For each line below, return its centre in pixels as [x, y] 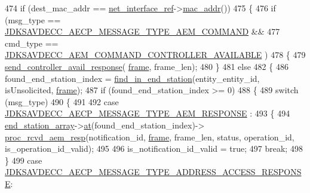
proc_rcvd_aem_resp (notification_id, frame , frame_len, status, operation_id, [150, 137]
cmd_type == [32, 43]
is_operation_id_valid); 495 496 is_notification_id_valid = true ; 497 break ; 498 [154, 148]
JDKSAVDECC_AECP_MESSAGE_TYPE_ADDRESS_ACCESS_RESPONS [153, 172]
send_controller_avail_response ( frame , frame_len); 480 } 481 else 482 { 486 [147, 66]
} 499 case [24, 160]
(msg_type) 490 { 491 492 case [62, 101]
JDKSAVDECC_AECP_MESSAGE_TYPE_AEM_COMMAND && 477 [142, 31]
